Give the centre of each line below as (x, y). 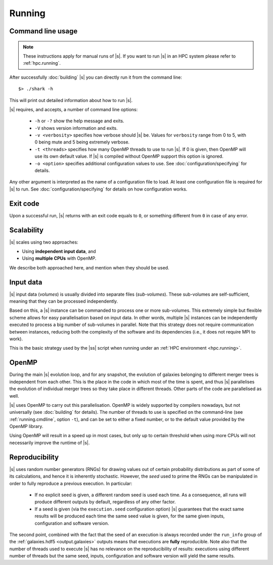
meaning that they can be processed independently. (64, 301)
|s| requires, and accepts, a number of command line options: (74, 109)
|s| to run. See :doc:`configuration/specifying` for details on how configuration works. (98, 189)
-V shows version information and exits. (76, 128)
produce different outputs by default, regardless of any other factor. (105, 502)
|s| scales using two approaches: (44, 242)
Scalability (27, 230)
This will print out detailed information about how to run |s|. (71, 100)
